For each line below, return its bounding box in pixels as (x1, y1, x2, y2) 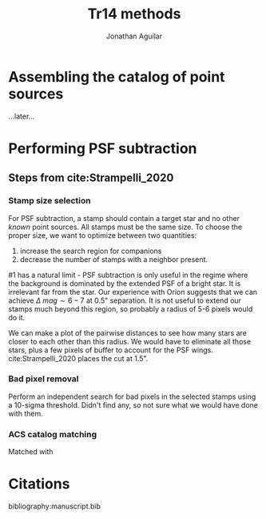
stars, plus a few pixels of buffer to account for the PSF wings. (8, 345, 213, 355)
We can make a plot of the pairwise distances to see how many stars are (8, 328, 248, 337)
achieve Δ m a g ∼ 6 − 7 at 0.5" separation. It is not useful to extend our (8, 296, 242, 305)
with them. (8, 408, 43, 418)
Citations (8, 475, 70, 493)
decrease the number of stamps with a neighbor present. (19, 254, 208, 264)
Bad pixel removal (8, 373, 79, 384)
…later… (8, 111, 35, 121)
